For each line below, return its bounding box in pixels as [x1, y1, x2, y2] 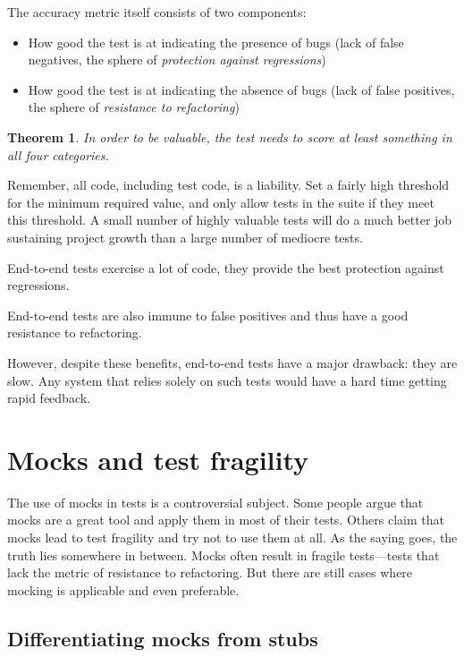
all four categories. [7, 145, 109, 164]
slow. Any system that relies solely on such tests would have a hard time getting [7, 371, 447, 389]
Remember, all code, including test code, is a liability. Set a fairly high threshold [7, 175, 450, 194]
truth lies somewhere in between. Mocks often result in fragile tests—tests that [7, 545, 440, 564]
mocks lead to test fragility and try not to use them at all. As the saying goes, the [7, 528, 458, 546]
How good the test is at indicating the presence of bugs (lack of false [28, 32, 404, 51]
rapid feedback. [7, 388, 91, 407]
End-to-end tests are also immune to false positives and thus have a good [7, 305, 409, 324]
